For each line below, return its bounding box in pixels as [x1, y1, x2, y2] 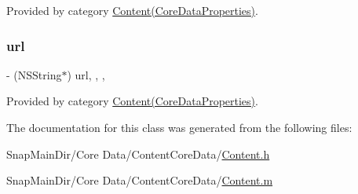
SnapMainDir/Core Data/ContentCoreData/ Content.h [6, 145, 270, 162]
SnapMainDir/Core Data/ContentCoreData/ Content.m [6, 172, 273, 189]
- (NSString [6, 66, 62, 82]
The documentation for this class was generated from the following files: [6, 119, 353, 135]
